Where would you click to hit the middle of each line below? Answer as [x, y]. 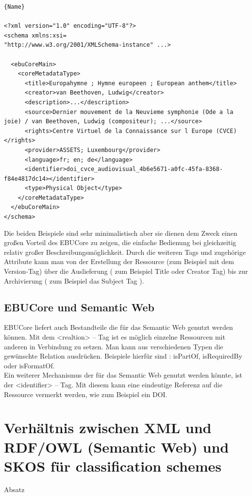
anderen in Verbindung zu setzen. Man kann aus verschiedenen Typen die [114, 346]
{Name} [14, 7]
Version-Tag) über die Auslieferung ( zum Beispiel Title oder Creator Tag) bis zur [126, 271]
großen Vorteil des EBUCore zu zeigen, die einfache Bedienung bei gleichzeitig [120, 242]
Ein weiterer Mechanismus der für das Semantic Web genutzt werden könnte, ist [123, 375]
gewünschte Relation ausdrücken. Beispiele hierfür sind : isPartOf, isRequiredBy [123, 356]
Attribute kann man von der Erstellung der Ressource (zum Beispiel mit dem [119, 261]
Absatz [14, 489]
